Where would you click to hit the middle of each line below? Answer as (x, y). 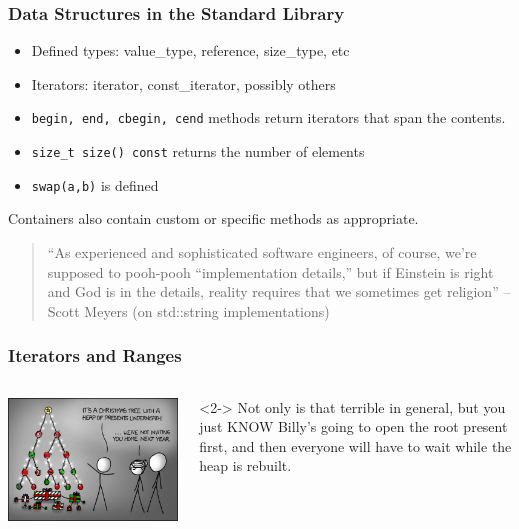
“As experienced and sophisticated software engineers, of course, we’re (262, 251)
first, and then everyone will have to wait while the (355, 445)
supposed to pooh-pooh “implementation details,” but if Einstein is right (270, 271)
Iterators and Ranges (95, 355)
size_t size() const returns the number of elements (198, 151)
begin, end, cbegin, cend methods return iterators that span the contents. (268, 117)
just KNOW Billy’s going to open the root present (353, 426)
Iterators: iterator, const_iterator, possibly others (183, 83)
